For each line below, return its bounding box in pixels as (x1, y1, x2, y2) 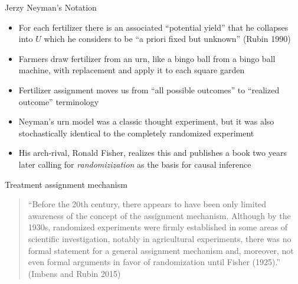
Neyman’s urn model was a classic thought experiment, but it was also (18, 115, 274, 128)
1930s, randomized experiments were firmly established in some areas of (28, 221, 288, 233)
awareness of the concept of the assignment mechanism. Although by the (28, 209, 291, 221)
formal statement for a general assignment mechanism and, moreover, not (28, 244, 294, 256)
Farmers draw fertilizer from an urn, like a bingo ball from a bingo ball (18, 52, 276, 64)
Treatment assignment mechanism (5, 178, 127, 190)
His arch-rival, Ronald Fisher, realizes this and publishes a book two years (18, 146, 287, 159)
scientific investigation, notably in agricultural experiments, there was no (28, 232, 292, 244)
